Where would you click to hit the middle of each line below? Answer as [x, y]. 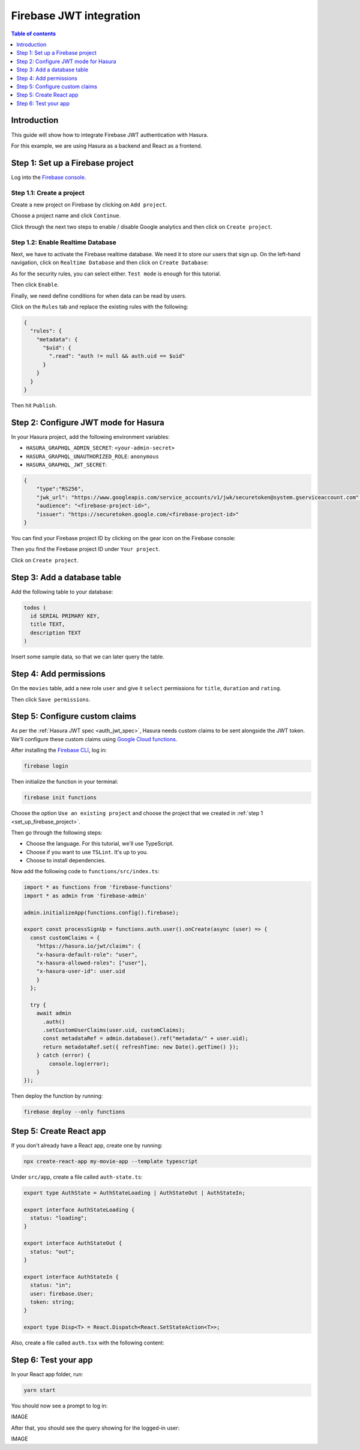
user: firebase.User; [62, 1294]
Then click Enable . [35, 284]
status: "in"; [51, 1285]
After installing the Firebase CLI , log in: [59, 750]
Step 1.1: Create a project [48, 193]
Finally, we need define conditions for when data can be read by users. [99, 296]
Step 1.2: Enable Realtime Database [64, 242]
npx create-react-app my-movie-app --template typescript [111, 1161]
